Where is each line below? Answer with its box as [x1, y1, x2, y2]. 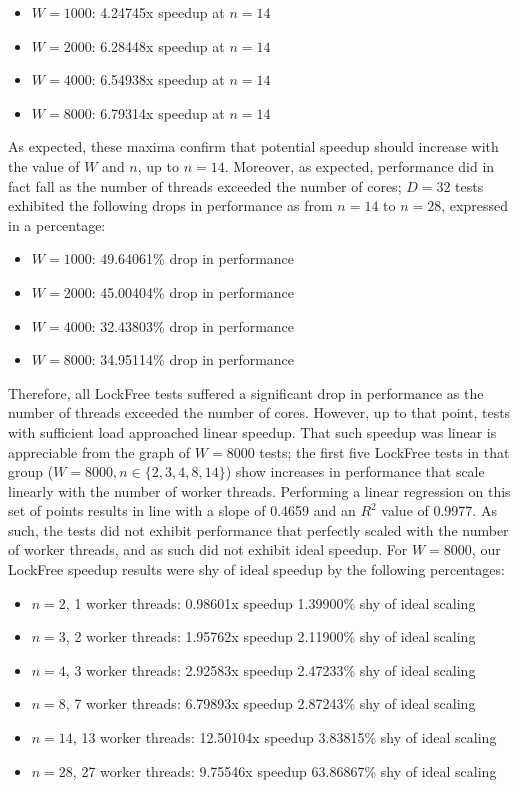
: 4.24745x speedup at [91, 2, 225, 22]
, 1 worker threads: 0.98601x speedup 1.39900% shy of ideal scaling [65, 592, 476, 613]
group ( [8, 461, 54, 482]
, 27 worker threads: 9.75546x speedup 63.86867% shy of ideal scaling [72, 760, 497, 781]
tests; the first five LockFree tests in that [259, 441, 510, 462]
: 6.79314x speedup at [91, 102, 225, 123]
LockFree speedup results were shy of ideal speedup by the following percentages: [8, 559, 505, 580]
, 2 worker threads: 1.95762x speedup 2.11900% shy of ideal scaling [65, 626, 476, 647]
